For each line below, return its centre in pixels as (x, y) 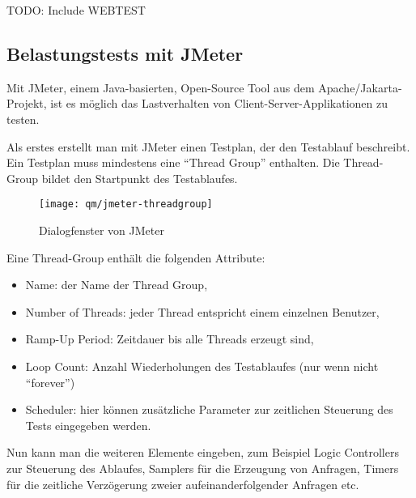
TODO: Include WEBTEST (76, 10)
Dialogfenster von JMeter (102, 230)
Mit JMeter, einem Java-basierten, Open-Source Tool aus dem (161, 87)
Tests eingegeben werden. (88, 425)
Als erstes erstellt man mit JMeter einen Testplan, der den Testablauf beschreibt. (208, 146)
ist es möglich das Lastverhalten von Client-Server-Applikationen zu (219, 103)
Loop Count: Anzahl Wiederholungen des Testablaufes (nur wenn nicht (202, 366)
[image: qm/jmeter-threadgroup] (126, 204)
